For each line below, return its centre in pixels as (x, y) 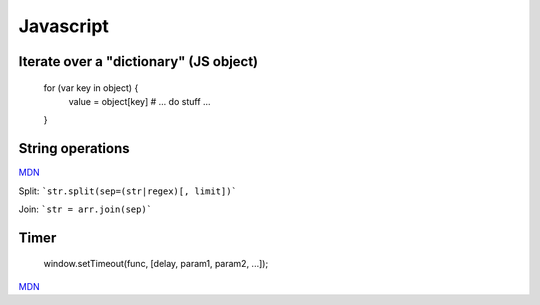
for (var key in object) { (91, 87)
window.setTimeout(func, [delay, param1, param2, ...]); (156, 264)
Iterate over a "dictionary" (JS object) (138, 61)
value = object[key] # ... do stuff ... (139, 101)
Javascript (64, 26)
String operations (74, 148)
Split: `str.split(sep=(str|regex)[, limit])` (127, 191)
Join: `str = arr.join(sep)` (85, 209)
